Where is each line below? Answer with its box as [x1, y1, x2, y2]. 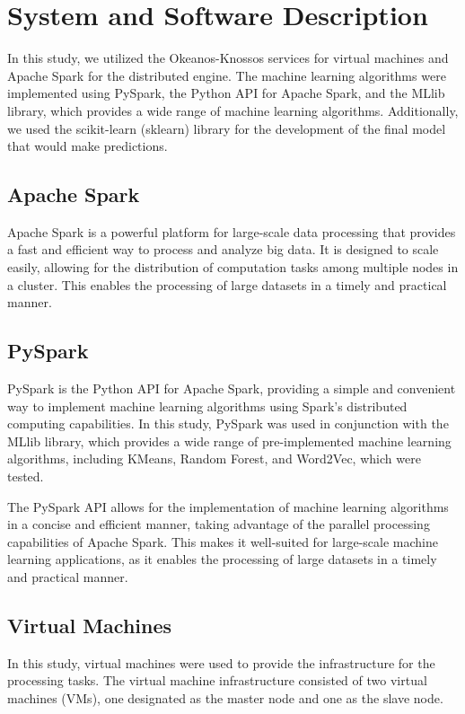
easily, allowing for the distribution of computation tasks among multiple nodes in [7, 258, 459, 277]
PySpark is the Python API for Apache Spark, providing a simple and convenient [7, 379, 456, 398]
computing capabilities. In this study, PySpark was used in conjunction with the [7, 414, 449, 433]
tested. [7, 467, 44, 486]
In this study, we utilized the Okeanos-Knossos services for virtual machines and [7, 48, 449, 67]
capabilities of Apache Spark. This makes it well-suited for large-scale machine [7, 532, 438, 551]
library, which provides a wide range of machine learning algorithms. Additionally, [7, 101, 459, 119]
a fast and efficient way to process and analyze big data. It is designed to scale [7, 240, 439, 259]
